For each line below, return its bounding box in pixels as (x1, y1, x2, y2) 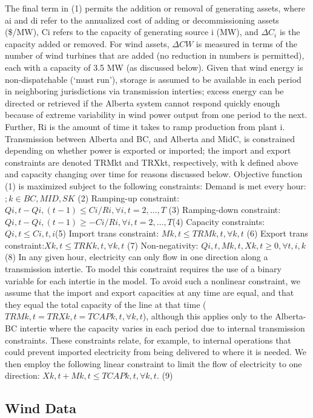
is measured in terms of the (196, 37, 297, 50)
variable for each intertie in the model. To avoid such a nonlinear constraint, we (5, 274, 301, 287)
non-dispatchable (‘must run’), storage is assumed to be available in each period (5, 73, 301, 85)
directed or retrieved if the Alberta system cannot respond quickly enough (5, 96, 280, 109)
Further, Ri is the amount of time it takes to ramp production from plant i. (5, 120, 285, 132)
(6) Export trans (246, 227, 308, 240)
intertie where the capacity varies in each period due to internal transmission (19, 322, 305, 335)
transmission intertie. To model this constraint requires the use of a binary (5, 263, 282, 275)
